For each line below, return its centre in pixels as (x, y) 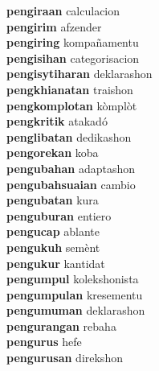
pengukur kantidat (56, 263)
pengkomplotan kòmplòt (72, 105)
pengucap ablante (53, 231)
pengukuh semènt (53, 247)
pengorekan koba (53, 153)
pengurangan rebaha (61, 326)
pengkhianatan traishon (70, 89)
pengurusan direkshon (65, 358)
